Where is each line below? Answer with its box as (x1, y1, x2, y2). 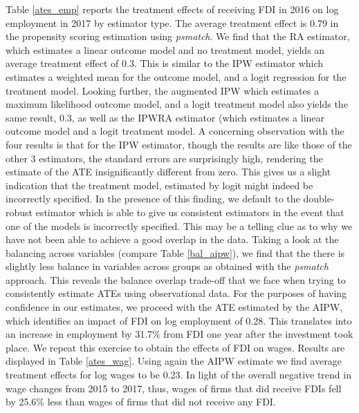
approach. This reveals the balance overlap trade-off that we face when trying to (6, 272, 346, 287)
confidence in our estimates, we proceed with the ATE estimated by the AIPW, (6, 300, 343, 314)
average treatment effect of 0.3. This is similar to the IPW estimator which (6, 56, 324, 70)
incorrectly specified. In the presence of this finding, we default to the (6, 191, 300, 206)
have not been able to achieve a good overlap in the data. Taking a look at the (6, 232, 339, 247)
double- (303, 191, 335, 206)
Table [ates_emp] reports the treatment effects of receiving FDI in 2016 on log (6, 2, 339, 16)
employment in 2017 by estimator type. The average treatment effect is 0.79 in (6, 15, 339, 30)
